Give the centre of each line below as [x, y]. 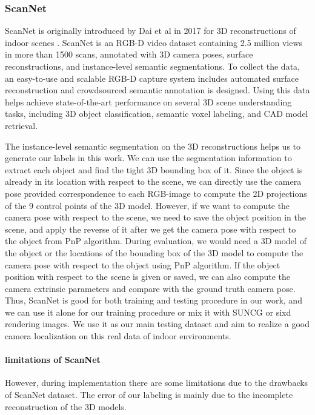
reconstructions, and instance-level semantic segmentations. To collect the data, [152, 66]
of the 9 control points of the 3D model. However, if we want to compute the [148, 205]
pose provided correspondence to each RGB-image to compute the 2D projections [156, 193]
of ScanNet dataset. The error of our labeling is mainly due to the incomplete [149, 395]
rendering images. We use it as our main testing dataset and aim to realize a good [157, 324]
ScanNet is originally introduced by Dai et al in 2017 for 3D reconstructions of [151, 31]
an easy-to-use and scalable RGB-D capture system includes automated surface [152, 78]
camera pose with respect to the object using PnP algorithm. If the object [143, 264]
